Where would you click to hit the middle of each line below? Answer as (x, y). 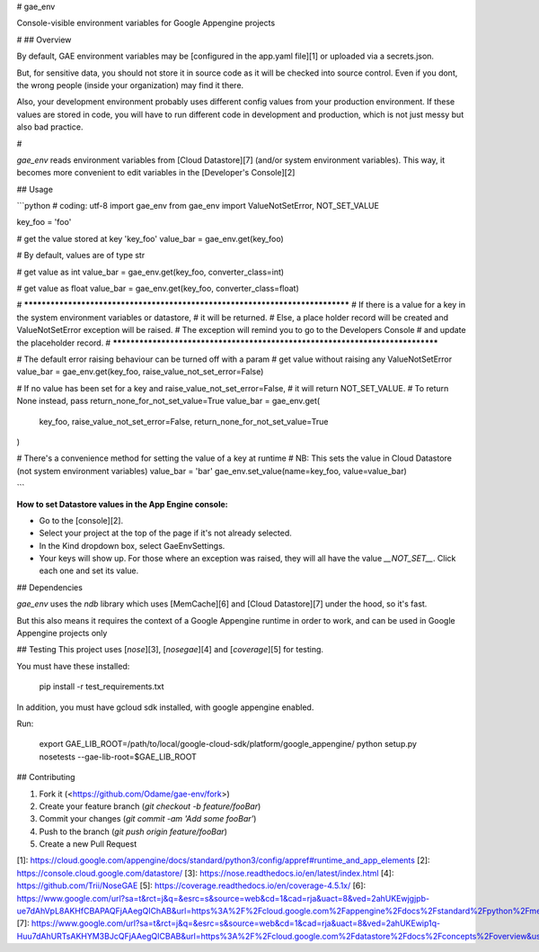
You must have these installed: (73, 666)
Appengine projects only (62, 633)
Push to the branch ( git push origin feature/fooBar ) (133, 831)
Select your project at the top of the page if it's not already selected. (165, 533)
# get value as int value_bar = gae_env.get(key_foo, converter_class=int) (150, 272)
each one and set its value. (89, 570)
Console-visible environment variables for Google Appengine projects (146, 23)
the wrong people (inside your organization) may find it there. (130, 85)
